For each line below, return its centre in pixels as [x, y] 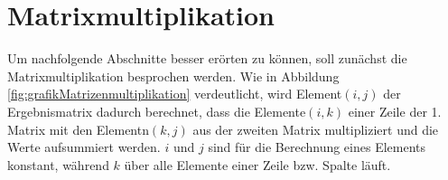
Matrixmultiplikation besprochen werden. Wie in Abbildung [173, 76]
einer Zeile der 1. [395, 111]
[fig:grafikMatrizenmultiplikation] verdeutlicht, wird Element [175, 94]
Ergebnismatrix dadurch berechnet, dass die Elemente [157, 111]
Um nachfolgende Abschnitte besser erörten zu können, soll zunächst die [207, 58]
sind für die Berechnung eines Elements [317, 147]
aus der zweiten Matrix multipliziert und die [316, 129]
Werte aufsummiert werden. [84, 147]
